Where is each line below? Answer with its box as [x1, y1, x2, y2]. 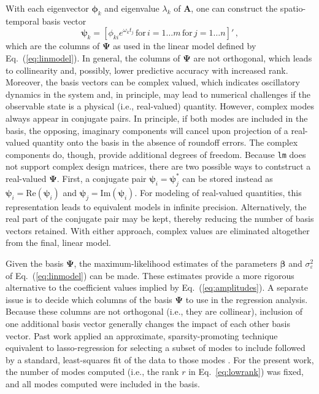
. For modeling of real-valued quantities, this [134, 186, 302, 199]
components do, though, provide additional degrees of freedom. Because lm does [6, 148, 306, 160]
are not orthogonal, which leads [193, 51, 312, 64]
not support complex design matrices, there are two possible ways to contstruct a [6, 160, 311, 173]
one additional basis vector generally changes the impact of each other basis [6, 317, 291, 329]
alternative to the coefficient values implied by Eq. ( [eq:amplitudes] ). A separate [6, 281, 308, 294]
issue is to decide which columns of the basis [6, 293, 172, 305]
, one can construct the [191, 2, 278, 14]
